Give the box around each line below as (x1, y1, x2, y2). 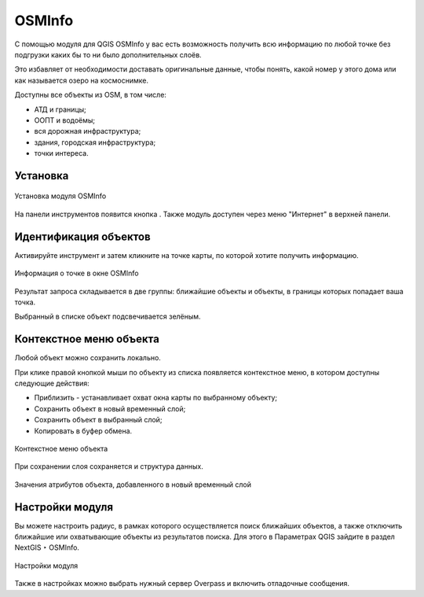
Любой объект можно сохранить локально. (14, 353, 161, 363)
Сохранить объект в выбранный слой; (34, 415, 163, 425)
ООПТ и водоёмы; (34, 115, 96, 125)
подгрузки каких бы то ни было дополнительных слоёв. (14, 50, 202, 59)
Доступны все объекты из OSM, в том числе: (14, 90, 166, 100)
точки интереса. (34, 149, 90, 158)
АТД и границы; (34, 105, 86, 114)
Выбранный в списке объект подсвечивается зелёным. (14, 311, 201, 322)
